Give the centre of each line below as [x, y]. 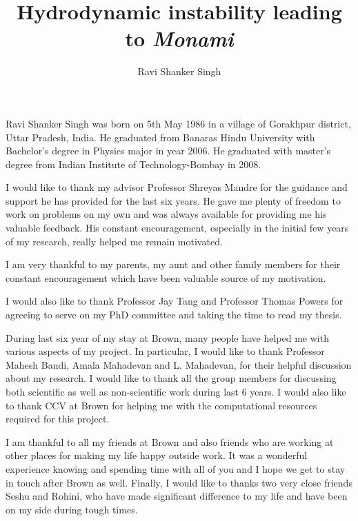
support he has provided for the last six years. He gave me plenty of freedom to [173, 200]
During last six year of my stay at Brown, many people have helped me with [167, 337]
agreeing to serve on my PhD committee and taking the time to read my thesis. [174, 315]
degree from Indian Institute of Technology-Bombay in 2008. [133, 164]
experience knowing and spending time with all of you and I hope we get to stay [176, 468]
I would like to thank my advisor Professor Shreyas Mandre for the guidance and [177, 187]
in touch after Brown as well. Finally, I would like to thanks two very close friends [179, 482]
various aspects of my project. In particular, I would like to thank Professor [165, 351]
